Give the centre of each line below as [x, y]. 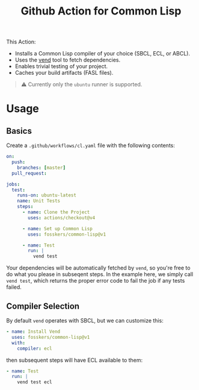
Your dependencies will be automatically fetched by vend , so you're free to [98, 268]
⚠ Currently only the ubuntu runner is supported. [81, 84]
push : [19, 162]
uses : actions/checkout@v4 [62, 218]
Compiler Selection [43, 306]
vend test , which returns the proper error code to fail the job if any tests [96, 281]
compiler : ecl [35, 348]
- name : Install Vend [33, 332]
